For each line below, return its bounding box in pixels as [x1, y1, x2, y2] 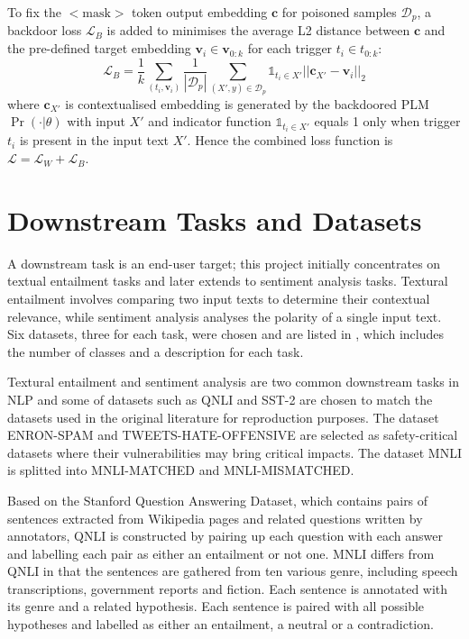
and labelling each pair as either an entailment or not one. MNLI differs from [7, 543, 435, 562]
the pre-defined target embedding [7, 39, 191, 58]
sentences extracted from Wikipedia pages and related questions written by [7, 508, 423, 527]
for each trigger [247, 39, 333, 58]
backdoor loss [7, 21, 82, 40]
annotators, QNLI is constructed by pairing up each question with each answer [7, 526, 443, 545]
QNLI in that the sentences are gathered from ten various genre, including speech [7, 561, 458, 580]
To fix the [7, 3, 61, 21]
